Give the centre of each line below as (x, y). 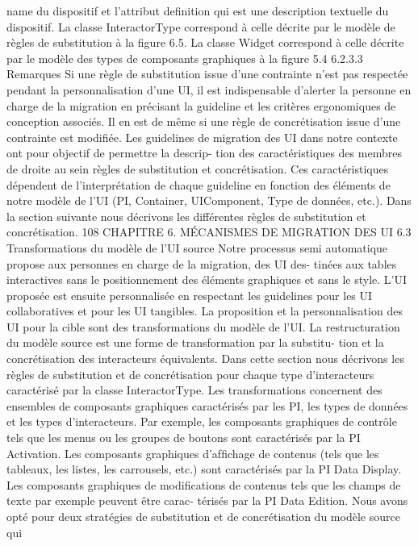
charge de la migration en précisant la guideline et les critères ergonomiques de (201, 105)
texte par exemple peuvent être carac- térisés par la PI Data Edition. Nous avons (207, 500)
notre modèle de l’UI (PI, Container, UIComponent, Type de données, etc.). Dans (209, 200)
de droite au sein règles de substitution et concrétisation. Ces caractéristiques (198, 168)
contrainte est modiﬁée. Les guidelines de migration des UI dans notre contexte (202, 137)
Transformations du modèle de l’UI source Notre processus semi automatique (197, 247)
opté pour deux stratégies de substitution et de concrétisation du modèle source (203, 516)
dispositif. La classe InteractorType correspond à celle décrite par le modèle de (201, 26)
